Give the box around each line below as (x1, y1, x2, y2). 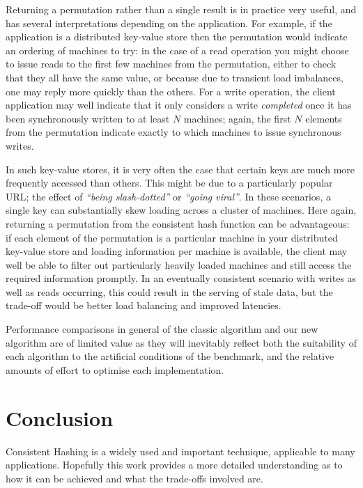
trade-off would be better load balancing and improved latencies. (6, 298, 281, 313)
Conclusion (6, 403, 114, 432)
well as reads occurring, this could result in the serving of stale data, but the (6, 284, 333, 299)
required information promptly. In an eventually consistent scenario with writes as (6, 271, 357, 285)
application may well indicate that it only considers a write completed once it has (6, 97, 352, 112)
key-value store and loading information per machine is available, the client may (6, 244, 348, 258)
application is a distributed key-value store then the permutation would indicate (6, 29, 348, 44)
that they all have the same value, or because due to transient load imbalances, (6, 70, 343, 84)
